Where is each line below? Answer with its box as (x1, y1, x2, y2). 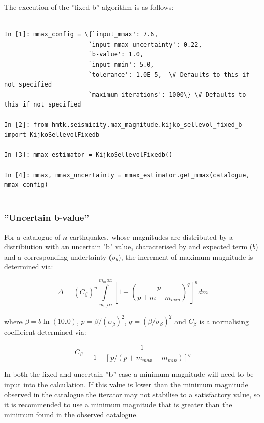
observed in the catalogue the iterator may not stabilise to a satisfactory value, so (4, 389, 260, 399)
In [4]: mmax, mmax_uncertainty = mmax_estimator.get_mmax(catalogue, (4, 171, 250, 179)
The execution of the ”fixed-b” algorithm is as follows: (4, 2, 174, 12)
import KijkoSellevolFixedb (4, 131, 100, 139)
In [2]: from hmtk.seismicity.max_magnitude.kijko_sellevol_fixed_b (4, 121, 243, 129)
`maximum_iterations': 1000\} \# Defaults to (88, 91, 246, 98)
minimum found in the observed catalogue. (4, 409, 138, 419)
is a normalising (199, 315, 249, 326)
